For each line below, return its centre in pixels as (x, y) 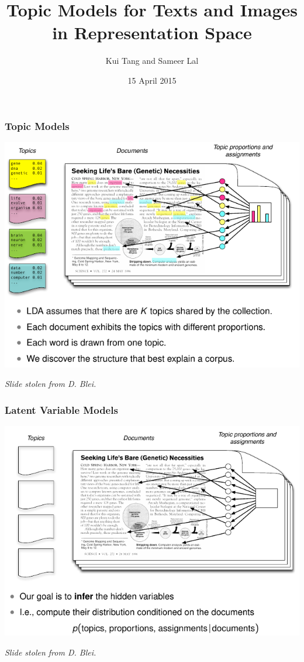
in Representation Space (152, 32)
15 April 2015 (152, 80)
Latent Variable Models (61, 409)
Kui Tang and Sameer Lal (152, 61)
